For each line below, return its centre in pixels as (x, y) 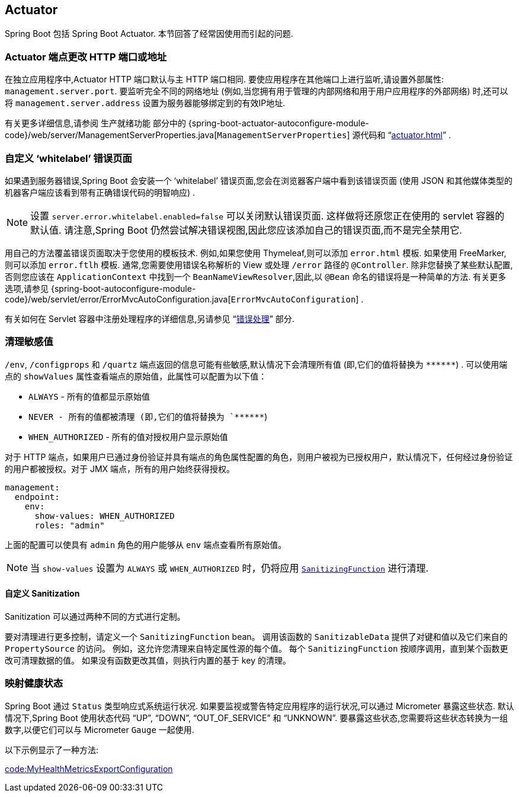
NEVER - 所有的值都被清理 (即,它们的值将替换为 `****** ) (148, 416)
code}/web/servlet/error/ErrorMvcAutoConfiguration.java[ (118, 299)
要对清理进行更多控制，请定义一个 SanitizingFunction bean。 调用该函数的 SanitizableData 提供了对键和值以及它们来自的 (256, 636)
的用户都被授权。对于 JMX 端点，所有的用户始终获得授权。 (120, 468)
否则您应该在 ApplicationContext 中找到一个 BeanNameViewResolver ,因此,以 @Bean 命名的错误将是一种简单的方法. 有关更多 (256, 276)
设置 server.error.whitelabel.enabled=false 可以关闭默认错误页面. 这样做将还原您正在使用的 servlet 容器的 (267, 216)
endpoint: (37, 497)
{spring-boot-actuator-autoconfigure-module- (278, 123)
